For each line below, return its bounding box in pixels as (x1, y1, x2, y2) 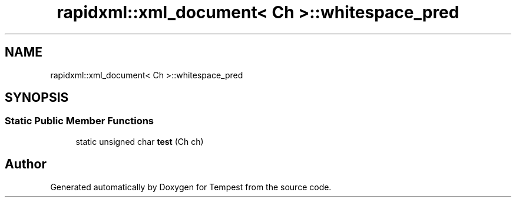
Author (5, 157, 47, 172)
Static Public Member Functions (5, 115, 154, 127)
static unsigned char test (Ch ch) (75, 136, 204, 147)
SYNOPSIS (5, 90, 69, 105)
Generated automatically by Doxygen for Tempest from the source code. (50, 181, 332, 192)
